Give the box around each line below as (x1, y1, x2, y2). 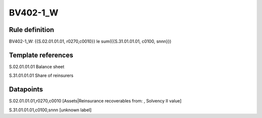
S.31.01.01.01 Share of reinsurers (9, 73, 74, 78)
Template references (9, 51, 74, 59)
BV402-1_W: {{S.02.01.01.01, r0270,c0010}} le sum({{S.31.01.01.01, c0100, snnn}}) (9, 39, 172, 44)
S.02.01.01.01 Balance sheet (9, 63, 65, 70)
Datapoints (9, 85, 43, 94)
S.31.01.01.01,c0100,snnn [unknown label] (9, 107, 92, 113)
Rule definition (9, 26, 54, 34)
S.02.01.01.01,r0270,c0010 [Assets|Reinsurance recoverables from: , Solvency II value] (9, 98, 182, 104)
